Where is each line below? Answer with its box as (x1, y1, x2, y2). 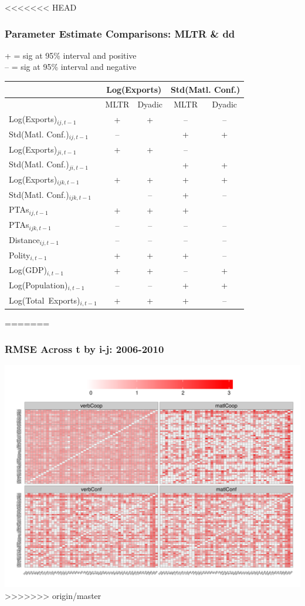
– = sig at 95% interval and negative (5, 60, 137, 73)
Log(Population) (9, 278, 68, 291)
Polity (9, 248, 30, 261)
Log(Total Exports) (9, 294, 80, 306)
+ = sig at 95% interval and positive (5, 49, 137, 61)
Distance (9, 233, 40, 245)
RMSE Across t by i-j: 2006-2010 (5, 342, 164, 356)
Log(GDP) (9, 264, 47, 276)
